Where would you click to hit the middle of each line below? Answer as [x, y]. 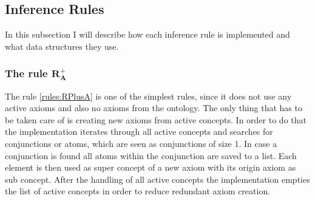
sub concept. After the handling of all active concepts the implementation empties [157, 179]
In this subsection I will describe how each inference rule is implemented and [147, 34]
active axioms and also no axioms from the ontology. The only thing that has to [154, 108]
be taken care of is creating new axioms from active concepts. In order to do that [156, 119]
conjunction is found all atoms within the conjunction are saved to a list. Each [151, 155]
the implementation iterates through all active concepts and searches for [139, 131]
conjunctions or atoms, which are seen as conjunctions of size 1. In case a [141, 144]
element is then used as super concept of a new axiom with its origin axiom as [151, 167]
